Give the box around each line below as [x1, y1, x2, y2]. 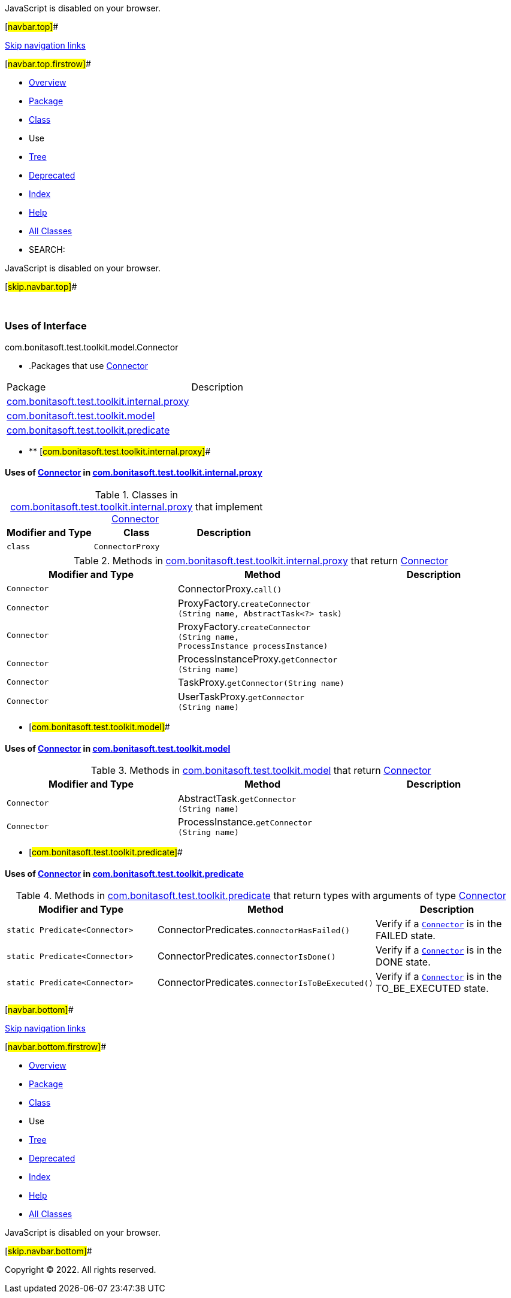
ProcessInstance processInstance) [177, 641, 328, 650]
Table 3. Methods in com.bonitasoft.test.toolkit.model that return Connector [90, 764, 431, 777]
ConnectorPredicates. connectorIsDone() [158, 950, 336, 963]
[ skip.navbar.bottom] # [5, 1246, 92, 1257]
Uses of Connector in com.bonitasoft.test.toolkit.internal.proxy [5, 467, 262, 478]
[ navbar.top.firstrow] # [5, 59, 91, 69]
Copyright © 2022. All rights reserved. [5, 1264, 156, 1275]
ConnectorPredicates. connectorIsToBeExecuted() [158, 976, 374, 989]
